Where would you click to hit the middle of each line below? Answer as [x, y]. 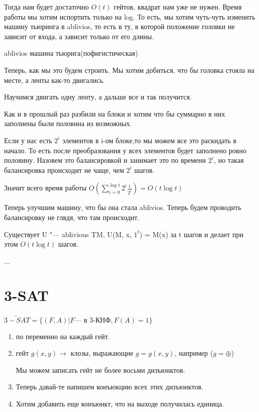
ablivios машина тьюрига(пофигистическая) [71, 53]
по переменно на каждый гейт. [63, 336]
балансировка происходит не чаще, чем [64, 170]
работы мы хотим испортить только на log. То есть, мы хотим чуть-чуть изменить [130, 16]
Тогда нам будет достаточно [47, 7]
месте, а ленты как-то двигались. [55, 80]
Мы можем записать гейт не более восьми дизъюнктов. [101, 370]
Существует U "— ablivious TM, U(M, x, [68, 234]
